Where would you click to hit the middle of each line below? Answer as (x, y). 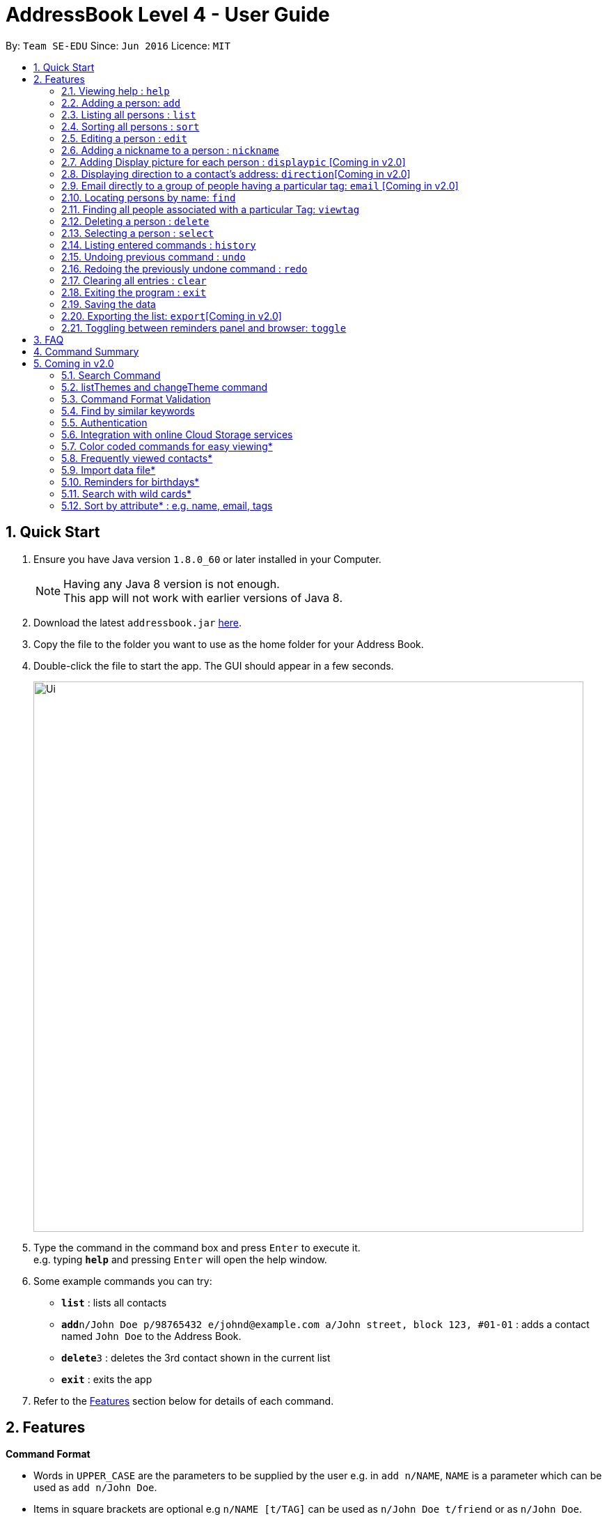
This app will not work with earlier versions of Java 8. (203, 597)
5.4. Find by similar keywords (128, 410)
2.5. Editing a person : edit (124, 138)
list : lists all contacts (114, 1302)
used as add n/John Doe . (95, 1488)
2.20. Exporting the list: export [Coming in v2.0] (172, 316)
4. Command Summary (86, 351)
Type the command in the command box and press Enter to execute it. (197, 1247)
